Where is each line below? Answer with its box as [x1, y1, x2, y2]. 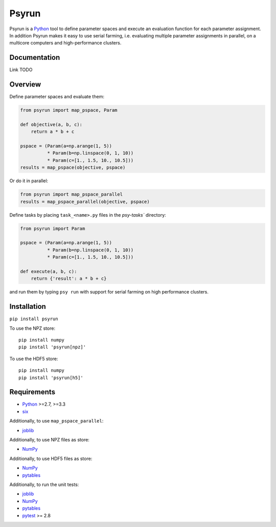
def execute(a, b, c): [20, 268, 77, 274]
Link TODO [9, 67, 33, 73]
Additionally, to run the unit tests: [9, 481, 79, 488]
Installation [9, 302, 46, 311]
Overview [9, 80, 41, 89]
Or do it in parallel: [9, 178, 49, 184]
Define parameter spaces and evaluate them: [9, 94, 105, 100]
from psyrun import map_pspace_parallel [20, 192, 123, 197]
